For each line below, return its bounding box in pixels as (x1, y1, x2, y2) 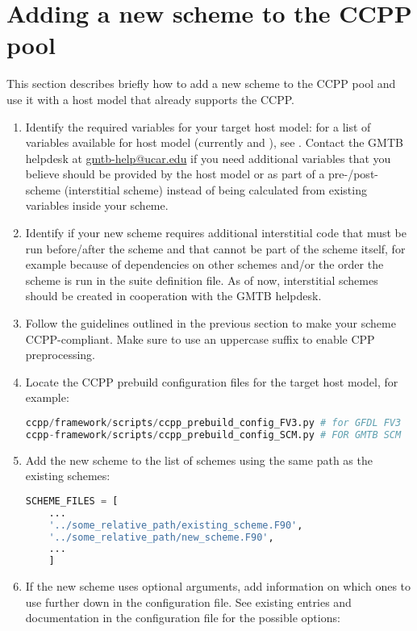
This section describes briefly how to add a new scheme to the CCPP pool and (6, 75, 396, 92)
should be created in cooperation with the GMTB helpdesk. (25, 287, 322, 304)
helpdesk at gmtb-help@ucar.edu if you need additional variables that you (25, 149, 391, 166)
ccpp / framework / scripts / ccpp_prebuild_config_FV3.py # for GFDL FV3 (25, 417, 402, 428)
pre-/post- (328, 165, 378, 182)
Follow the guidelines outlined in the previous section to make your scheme (25, 315, 396, 332)
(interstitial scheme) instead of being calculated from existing (64, 181, 367, 198)
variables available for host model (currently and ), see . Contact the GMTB (25, 134, 403, 151)
